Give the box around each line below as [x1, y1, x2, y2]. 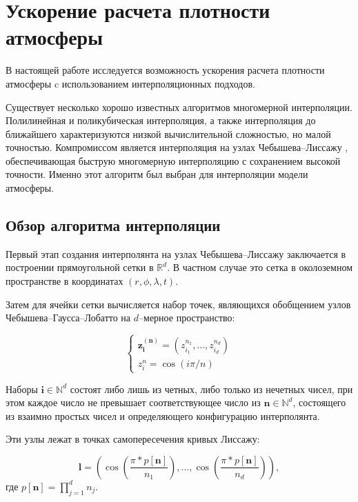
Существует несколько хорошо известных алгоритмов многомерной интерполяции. [6, 99, 352, 114]
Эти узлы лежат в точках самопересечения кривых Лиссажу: [6, 432, 260, 446]
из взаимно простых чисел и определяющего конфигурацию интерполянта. [6, 408, 320, 423]
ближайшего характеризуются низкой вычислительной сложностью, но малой [6, 126, 331, 141]
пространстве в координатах [6, 274, 123, 288]
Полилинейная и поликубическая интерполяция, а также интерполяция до [6, 113, 316, 128]
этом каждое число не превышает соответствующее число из [6, 395, 261, 410]
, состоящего [292, 395, 346, 410]
